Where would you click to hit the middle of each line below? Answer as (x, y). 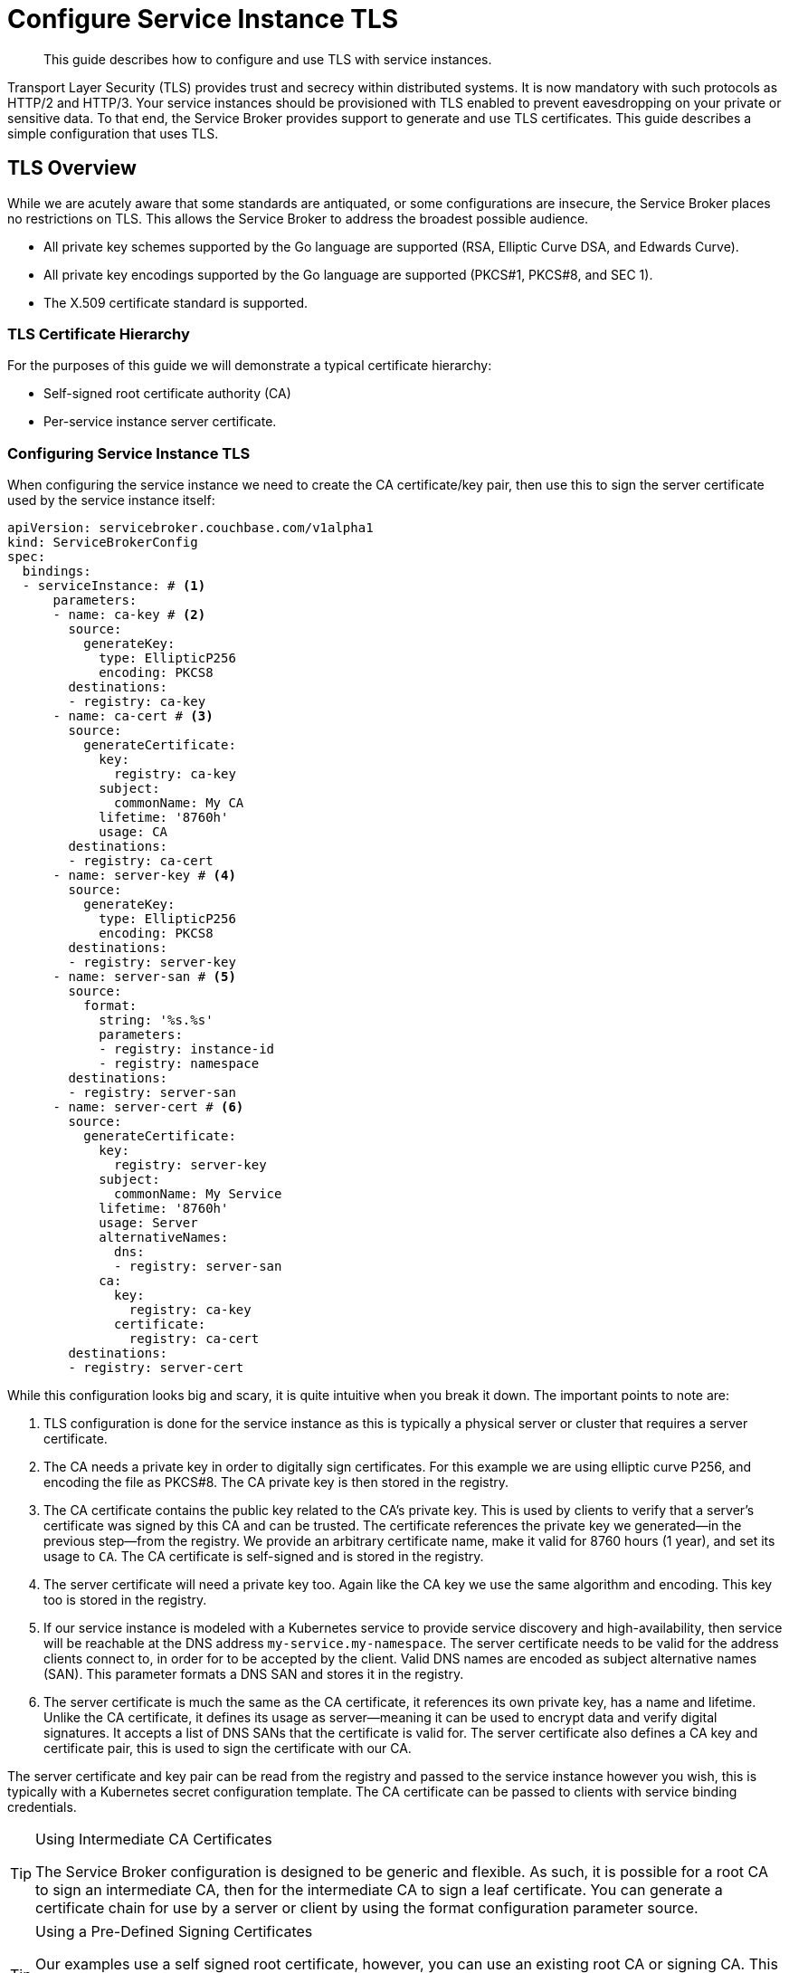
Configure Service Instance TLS (203, 19)
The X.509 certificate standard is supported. (176, 302)
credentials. (42, 1807)
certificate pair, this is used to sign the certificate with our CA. (228, 1749)
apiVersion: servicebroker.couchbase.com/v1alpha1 (190, 528)
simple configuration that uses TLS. (113, 133)
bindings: (57, 572)
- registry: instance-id (187, 1049)
